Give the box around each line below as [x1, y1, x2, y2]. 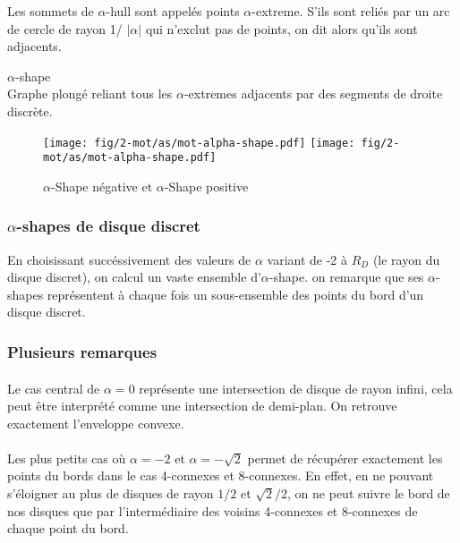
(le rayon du [372, 250, 440, 268]
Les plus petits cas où [7, 448, 126, 467]
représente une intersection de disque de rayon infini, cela [139, 378, 453, 397]
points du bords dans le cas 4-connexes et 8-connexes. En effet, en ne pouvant [7, 466, 434, 485]
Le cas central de [7, 378, 100, 397]
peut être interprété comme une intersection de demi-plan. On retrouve [7, 396, 397, 415]
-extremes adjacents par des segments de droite [183, 84, 443, 103]
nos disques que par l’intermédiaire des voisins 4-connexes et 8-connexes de [7, 501, 418, 520]
